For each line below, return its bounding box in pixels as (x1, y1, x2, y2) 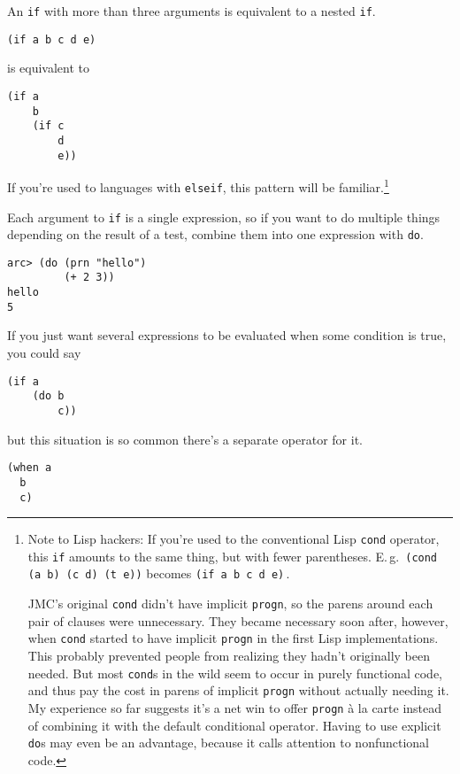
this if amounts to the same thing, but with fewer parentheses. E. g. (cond (27, 546, 438, 565)
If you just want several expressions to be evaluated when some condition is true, (7, 326, 447, 344)
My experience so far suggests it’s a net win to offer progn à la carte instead (27, 698, 442, 716)
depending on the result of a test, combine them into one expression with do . (7, 225, 424, 244)
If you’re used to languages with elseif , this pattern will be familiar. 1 (7, 175, 389, 196)
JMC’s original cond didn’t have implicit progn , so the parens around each (27, 594, 433, 613)
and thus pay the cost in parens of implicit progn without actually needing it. (27, 681, 449, 700)
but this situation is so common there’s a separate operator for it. (7, 430, 363, 448)
